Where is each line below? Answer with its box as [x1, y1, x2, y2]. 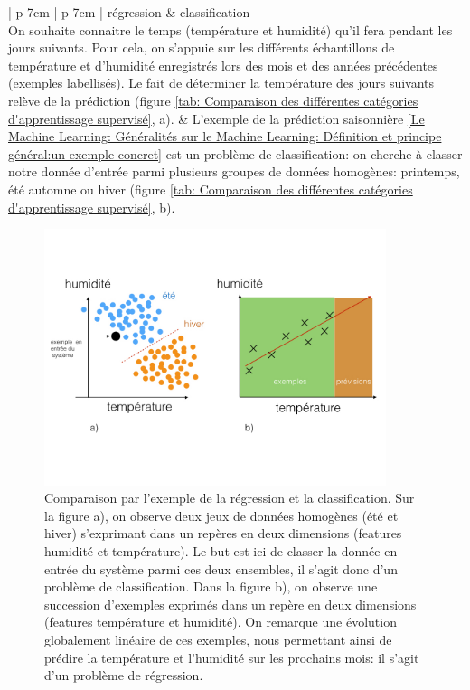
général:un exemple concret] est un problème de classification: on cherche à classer [8, 144, 463, 163]
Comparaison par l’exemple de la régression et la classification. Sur [44, 488, 415, 507]
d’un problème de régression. [44, 666, 203, 685]
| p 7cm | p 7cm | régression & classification [8, 3, 250, 21]
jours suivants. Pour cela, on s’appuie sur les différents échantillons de [8, 38, 395, 57]
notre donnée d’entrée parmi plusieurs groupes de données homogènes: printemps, [8, 162, 460, 181]
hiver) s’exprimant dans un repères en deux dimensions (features [44, 524, 402, 543]
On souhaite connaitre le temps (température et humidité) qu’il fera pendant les [8, 20, 453, 39]
